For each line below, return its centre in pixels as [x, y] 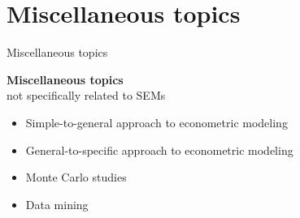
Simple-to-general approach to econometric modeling [157, 122]
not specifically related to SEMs [86, 95]
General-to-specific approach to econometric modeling [159, 150]
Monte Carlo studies [76, 177]
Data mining [57, 204]
